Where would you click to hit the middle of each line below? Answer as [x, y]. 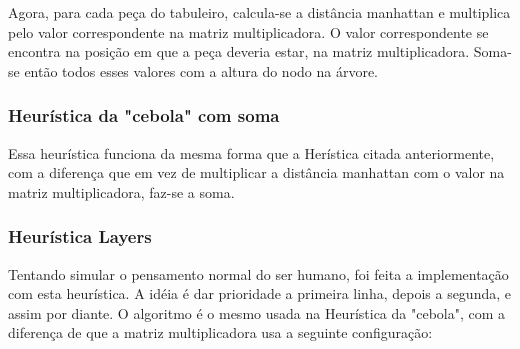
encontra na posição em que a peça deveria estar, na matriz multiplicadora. [239, 51]
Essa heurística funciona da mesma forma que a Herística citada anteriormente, [251, 152]
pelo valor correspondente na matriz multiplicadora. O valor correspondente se [248, 31]
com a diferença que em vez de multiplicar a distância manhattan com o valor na [256, 172]
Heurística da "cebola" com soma [144, 115]
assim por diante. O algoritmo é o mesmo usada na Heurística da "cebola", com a [257, 312]
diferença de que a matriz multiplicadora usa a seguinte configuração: [220, 332]
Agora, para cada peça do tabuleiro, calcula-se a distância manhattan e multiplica [259, 12]
